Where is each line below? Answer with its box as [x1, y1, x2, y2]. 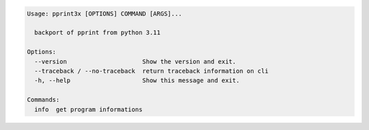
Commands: [27, 96, 60, 104]
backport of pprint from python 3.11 [34, 29, 161, 37]
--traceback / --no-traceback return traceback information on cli [34, 67, 269, 75]
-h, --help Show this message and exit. [34, 77, 240, 85]
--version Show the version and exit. [34, 57, 236, 65]
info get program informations [34, 105, 143, 113]
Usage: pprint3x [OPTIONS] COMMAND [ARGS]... [27, 10, 182, 17]
